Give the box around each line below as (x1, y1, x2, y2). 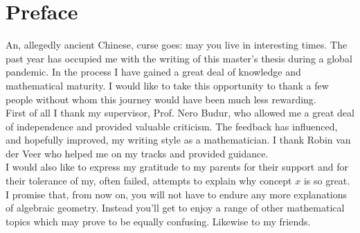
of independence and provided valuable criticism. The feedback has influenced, (6, 119, 338, 133)
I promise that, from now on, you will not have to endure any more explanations (6, 187, 348, 201)
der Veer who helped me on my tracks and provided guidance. (6, 146, 269, 160)
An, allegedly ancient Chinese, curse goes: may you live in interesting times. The (6, 37, 348, 52)
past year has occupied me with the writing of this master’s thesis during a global (6, 51, 352, 65)
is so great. (303, 173, 350, 188)
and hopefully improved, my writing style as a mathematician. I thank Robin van (6, 132, 351, 147)
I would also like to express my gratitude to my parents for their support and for (6, 159, 348, 174)
